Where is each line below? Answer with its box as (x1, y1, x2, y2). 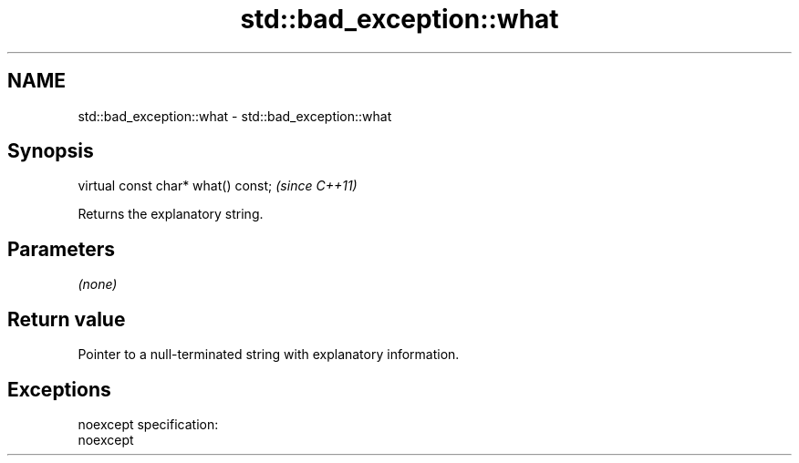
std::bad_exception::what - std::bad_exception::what (78, 108, 392, 124)
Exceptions (7, 377, 111, 401)
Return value (7, 307, 126, 331)
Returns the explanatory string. (78, 206, 264, 222)
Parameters (7, 237, 115, 261)
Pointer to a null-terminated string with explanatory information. (78, 346, 460, 363)
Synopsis (7, 139, 94, 163)
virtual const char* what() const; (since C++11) (78, 178, 358, 194)
